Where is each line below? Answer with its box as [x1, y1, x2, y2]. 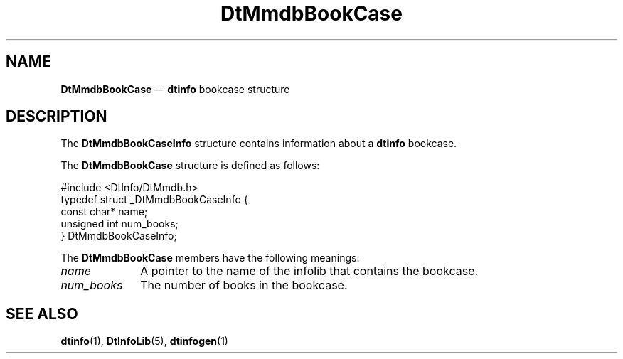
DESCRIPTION [6, 107, 107, 126]
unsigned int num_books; [60, 218, 179, 230]
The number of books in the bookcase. [140, 278, 348, 293]
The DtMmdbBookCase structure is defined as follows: [60, 159, 320, 172]
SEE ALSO [6, 304, 78, 323]
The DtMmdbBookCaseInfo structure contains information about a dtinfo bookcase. [60, 137, 457, 150]
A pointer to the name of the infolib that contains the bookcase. [140, 264, 479, 279]
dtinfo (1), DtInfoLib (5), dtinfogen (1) [60, 335, 228, 348]
